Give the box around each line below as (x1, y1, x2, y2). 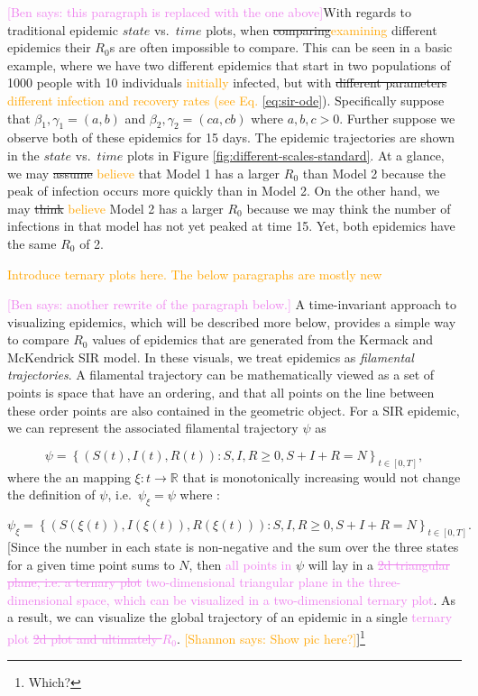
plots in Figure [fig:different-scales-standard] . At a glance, (126, 145, 445, 164)
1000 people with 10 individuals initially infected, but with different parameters (7, 73, 447, 92)
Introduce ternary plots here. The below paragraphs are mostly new (7, 264, 382, 283)
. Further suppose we (339, 108, 455, 127)
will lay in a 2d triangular (308, 554, 450, 573)
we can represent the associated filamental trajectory (7, 418, 299, 437)
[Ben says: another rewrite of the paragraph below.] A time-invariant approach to (7, 295, 457, 314)
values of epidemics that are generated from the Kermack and (92, 330, 434, 349)
